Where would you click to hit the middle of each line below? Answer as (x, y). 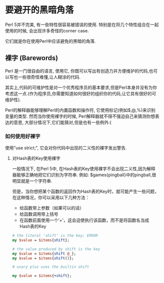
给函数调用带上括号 (39, 214)
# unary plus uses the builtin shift (51, 267)
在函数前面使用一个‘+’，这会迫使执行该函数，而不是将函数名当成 (84, 220)
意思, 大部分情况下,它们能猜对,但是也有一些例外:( (62, 122)
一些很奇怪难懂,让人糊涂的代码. (49, 77)
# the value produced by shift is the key (56, 249)
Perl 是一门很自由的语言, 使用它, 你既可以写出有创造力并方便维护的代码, (77, 71)
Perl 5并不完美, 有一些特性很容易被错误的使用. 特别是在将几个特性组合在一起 (82, 25)
